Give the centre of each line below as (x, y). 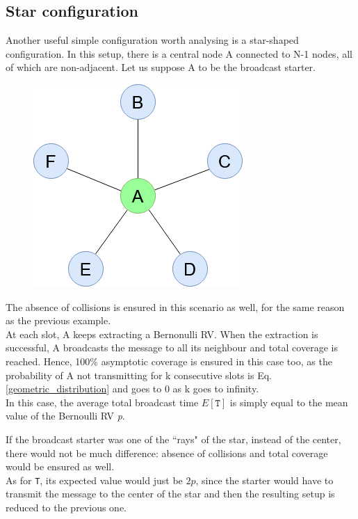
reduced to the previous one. (66, 507)
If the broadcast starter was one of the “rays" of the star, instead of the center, (173, 439)
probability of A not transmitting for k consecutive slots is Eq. (139, 375)
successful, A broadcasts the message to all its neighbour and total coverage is (172, 348)
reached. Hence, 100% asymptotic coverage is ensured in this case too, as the (169, 361)
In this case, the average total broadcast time (102, 402)
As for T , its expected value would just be (94, 480)
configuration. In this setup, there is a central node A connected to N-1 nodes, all (179, 53)
